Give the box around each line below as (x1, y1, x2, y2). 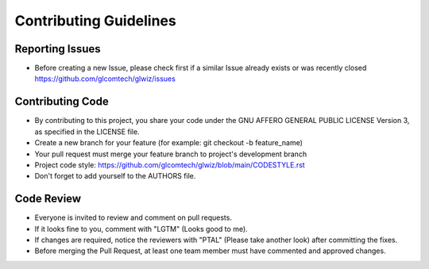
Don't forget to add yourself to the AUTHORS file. (34, 171, 196, 181)
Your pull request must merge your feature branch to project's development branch (34, 149, 307, 159)
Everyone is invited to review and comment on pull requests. (34, 213, 232, 222)
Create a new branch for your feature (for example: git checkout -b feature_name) (34, 138, 303, 148)
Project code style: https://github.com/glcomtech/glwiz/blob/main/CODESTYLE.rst (34, 159, 305, 170)
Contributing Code (14, 95, 109, 109)
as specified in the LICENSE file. (34, 127, 140, 136)
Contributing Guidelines (14, 12, 176, 29)
